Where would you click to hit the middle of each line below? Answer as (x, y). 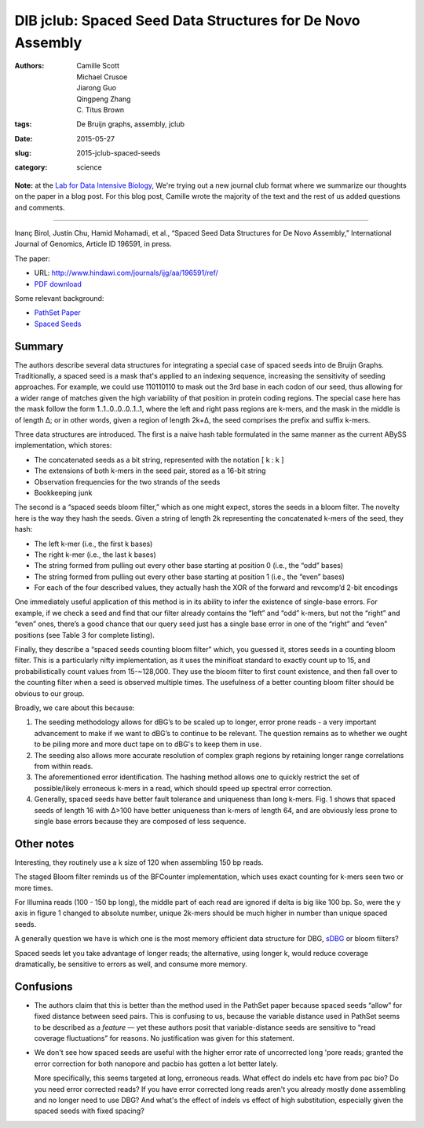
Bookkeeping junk (63, 493)
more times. (34, 888)
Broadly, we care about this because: (75, 708)
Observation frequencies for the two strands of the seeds (127, 482)
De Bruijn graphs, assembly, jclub (130, 124)
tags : (23, 124)
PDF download (58, 284)
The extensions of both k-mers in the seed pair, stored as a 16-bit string (150, 471)
